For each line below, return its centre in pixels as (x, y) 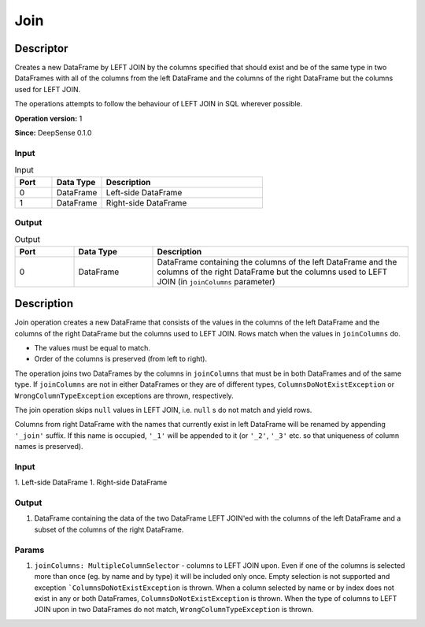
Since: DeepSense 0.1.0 (53, 133)
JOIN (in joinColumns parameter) (216, 281)
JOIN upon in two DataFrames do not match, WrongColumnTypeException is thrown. (174, 610)
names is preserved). (49, 447)
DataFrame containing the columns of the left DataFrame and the (277, 262)
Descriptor (41, 48)
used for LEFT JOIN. (48, 89)
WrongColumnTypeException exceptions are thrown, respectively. (124, 395)
